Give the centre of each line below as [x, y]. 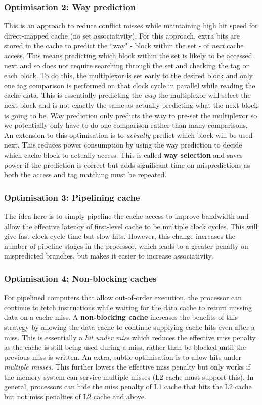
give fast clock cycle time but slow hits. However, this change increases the [120, 236]
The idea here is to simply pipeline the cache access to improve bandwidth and [126, 216]
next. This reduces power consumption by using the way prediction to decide [123, 145]
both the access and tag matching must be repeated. [85, 175]
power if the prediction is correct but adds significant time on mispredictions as [127, 164]
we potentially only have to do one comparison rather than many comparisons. [126, 125]
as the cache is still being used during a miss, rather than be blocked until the [125, 347]
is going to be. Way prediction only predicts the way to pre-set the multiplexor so [131, 115]
